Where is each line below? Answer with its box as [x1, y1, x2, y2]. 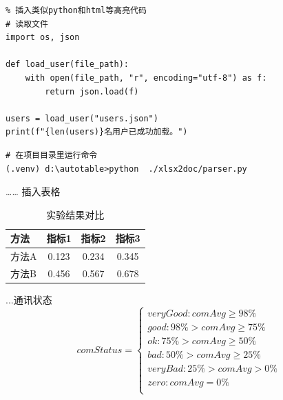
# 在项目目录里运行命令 [6, 150, 98, 160]
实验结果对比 [46, 207, 105, 221]
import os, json [6, 32, 80, 43]
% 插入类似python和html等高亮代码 [6, 6, 147, 15]
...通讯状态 [6, 292, 52, 307]
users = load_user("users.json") [6, 113, 158, 123]
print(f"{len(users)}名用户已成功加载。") [6, 127, 188, 137]
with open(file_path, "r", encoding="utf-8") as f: [25, 72, 267, 83]
